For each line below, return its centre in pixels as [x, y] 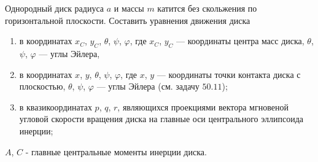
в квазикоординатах [56, 106]
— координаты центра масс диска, [240, 41]
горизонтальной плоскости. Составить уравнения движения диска [128, 20]
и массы [129, 8]
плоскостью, [42, 86]
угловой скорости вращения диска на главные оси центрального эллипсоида [161, 119]
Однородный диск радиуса [55, 8]
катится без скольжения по [207, 8]
